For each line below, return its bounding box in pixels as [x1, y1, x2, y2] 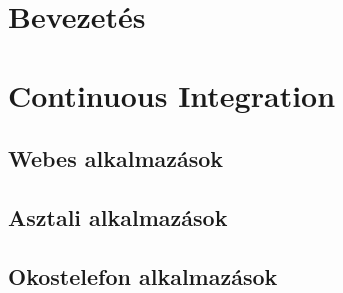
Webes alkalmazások [8, 143, 224, 174]
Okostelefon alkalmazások [8, 260, 278, 291]
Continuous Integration [8, 74, 336, 115]
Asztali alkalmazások [8, 201, 228, 232]
